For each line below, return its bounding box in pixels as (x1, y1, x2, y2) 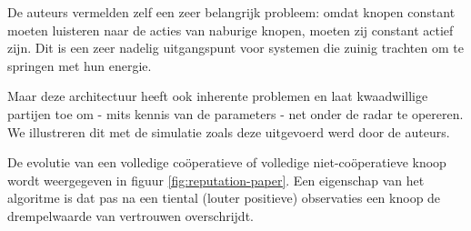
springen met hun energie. (7, 55, 152, 75)
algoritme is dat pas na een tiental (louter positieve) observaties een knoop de (7, 188, 441, 207)
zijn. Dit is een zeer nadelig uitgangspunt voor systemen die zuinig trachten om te (7, 38, 464, 57)
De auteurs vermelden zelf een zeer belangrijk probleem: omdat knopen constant (7, 3, 456, 21)
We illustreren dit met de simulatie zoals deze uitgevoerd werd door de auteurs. (7, 122, 450, 141)
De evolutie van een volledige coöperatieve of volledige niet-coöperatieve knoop (7, 153, 446, 172)
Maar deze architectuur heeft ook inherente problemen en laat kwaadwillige (7, 86, 428, 105)
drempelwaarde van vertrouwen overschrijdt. (7, 206, 254, 225)
